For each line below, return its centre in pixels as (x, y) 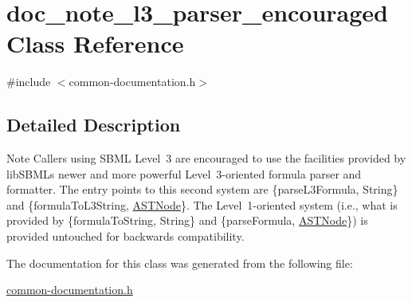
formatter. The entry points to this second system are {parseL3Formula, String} (202, 189)
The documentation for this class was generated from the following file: (180, 263)
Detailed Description (94, 125)
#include (29, 82)
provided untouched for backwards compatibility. (126, 236)
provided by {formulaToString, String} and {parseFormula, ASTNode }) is (187, 220)
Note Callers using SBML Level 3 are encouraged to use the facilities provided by (206, 158)
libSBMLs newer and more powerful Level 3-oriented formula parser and (184, 173)
